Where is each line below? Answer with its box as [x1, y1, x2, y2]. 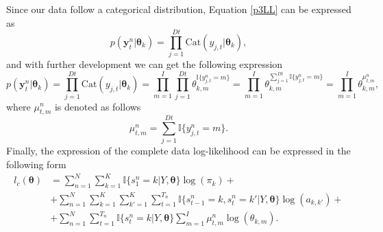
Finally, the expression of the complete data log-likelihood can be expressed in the [6, 143, 351, 158]
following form [6, 157, 66, 172]
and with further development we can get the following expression [6, 57, 283, 71]
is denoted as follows [54, 99, 141, 113]
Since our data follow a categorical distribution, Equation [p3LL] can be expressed [6, 2, 351, 16]
